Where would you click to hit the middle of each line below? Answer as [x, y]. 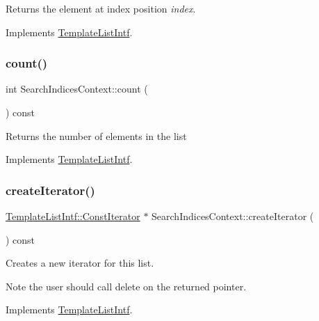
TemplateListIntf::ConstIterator [73, 216]
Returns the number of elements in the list [96, 135]
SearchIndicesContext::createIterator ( [233, 216]
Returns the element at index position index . [101, 8]
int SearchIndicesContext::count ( [77, 89]
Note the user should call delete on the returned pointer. [126, 286]
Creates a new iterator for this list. [80, 263]
